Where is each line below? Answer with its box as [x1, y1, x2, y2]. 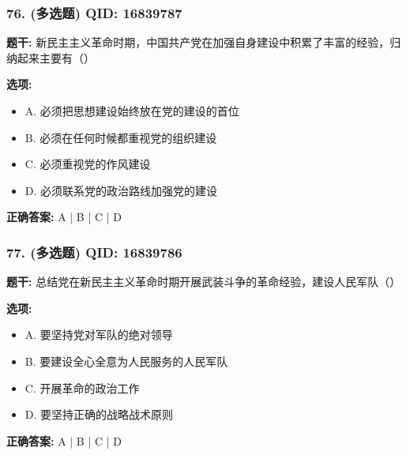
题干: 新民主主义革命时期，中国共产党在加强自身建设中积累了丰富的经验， [6, 34, 390, 51]
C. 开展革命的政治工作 [24, 379, 140, 396]
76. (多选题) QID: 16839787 [6, 2, 182, 22]
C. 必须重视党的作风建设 [24, 156, 151, 172]
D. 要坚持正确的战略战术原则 [24, 406, 174, 423]
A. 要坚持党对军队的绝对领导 [24, 326, 173, 343]
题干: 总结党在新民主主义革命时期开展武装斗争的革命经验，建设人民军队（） [6, 273, 401, 290]
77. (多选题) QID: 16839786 [6, 242, 182, 261]
